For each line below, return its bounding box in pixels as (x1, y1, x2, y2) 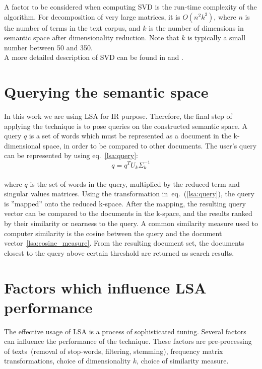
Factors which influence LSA (4, 277, 207, 298)
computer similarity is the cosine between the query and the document (4, 228, 222, 238)
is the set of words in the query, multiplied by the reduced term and (30, 178, 240, 189)
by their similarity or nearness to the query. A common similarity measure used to (4, 217, 258, 228)
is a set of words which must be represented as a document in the (29, 130, 231, 141)
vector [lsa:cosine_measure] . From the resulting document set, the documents (4, 238, 244, 248)
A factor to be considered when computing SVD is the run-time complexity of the (4, 2, 257, 12)
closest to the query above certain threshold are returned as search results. (4, 247, 234, 258)
